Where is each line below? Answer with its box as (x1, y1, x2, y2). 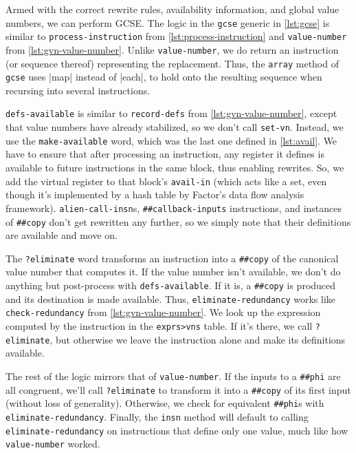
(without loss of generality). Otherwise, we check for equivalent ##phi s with (5, 396, 324, 410)
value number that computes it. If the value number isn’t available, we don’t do (5, 264, 341, 279)
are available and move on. (5, 228, 118, 242)
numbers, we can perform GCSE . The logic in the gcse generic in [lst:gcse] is (5, 15, 330, 30)
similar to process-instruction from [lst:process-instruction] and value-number (5, 29, 347, 43)
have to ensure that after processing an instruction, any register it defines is (5, 147, 324, 161)
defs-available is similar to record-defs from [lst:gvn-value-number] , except (5, 106, 337, 120)
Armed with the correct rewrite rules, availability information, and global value (5, 2, 340, 16)
